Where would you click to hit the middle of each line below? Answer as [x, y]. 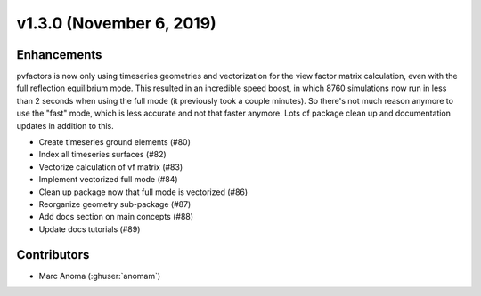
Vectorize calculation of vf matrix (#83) [111, 167]
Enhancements [59, 55]
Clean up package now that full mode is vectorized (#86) [143, 192]
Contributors [53, 255]
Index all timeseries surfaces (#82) [102, 155]
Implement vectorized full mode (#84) [108, 180]
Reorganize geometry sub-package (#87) [115, 204]
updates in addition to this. [65, 125]
